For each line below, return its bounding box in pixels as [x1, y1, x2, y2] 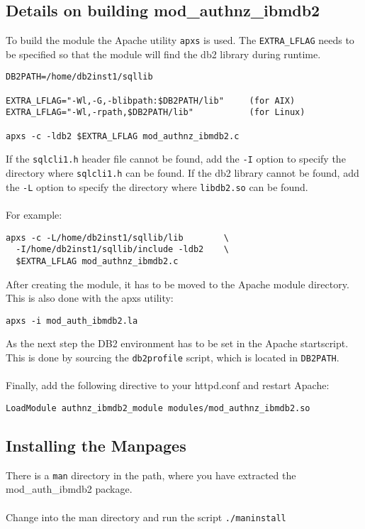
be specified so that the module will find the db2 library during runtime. [6, 46, 321, 61]
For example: [6, 207, 62, 222]
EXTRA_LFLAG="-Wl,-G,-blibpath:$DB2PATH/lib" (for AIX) [6, 95, 296, 106]
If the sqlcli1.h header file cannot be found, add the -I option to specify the [6, 151, 346, 166]
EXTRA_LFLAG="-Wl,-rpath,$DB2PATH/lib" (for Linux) [6, 107, 305, 118]
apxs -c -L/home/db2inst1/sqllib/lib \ [6, 232, 229, 243]
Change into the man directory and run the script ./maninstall [6, 509, 286, 524]
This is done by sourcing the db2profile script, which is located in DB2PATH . [6, 349, 339, 364]
